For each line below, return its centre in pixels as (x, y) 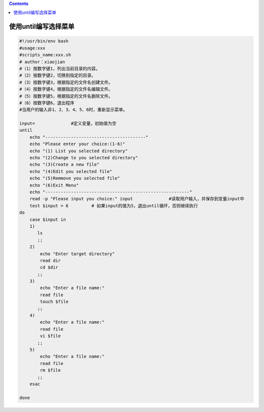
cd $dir (49, 267)
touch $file (54, 302)
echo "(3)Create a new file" (65, 165)
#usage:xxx (32, 48)
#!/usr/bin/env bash (44, 41)
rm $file (50, 370)
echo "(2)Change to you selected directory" (84, 158)
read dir (50, 260)
